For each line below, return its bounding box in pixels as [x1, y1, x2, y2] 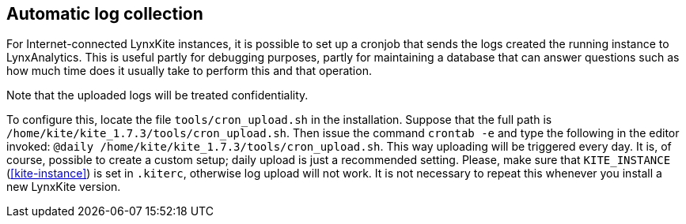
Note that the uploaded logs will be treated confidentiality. [6, 88, 309, 103]
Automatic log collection [6, 4, 203, 24]
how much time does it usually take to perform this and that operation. [6, 64, 372, 78]
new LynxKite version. [6, 180, 121, 194]
